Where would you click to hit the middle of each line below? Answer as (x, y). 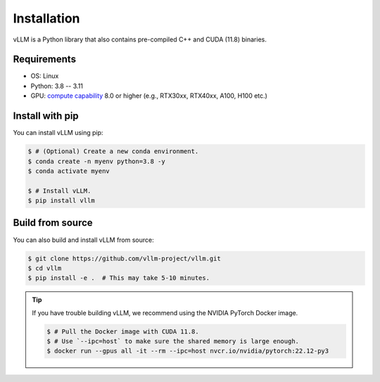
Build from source (53, 223)
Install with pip (46, 116)
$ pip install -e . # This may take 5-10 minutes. (119, 278)
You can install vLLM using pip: (58, 133)
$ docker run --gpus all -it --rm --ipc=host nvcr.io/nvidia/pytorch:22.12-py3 (188, 351)
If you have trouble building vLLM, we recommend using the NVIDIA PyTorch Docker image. (165, 312)
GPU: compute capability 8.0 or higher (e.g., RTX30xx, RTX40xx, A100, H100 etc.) (149, 96)
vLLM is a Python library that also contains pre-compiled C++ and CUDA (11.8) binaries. (140, 39)
